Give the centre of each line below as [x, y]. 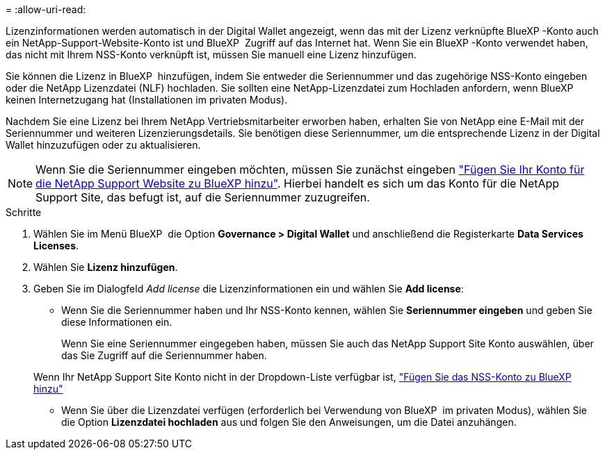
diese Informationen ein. [117, 322]
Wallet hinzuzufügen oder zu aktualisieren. [103, 145]
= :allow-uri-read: [46, 9]
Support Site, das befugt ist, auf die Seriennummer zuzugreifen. [203, 197]
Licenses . [56, 246]
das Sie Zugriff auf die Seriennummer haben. [164, 355]
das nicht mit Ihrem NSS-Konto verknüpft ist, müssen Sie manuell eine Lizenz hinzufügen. [211, 55]
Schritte [24, 212]
